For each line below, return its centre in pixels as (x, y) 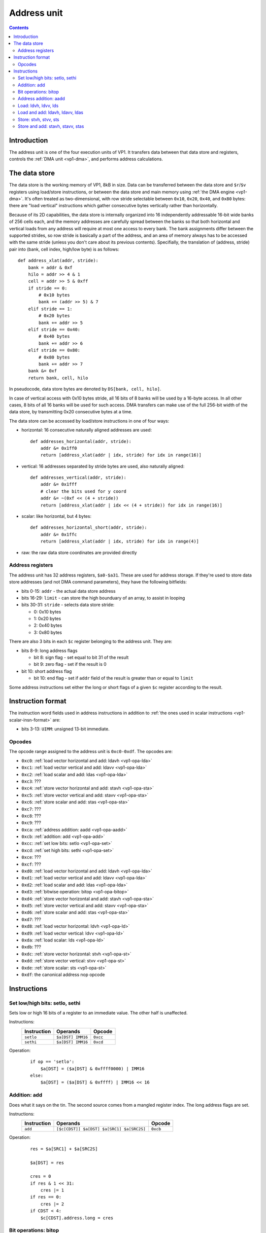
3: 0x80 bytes (48, 632)
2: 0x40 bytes (48, 625)
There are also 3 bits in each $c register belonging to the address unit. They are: (91, 642)
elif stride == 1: (50, 309)
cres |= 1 (52, 1190)
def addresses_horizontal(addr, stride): (81, 441)
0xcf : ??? (31, 864)
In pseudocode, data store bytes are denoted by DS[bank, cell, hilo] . (85, 389)
